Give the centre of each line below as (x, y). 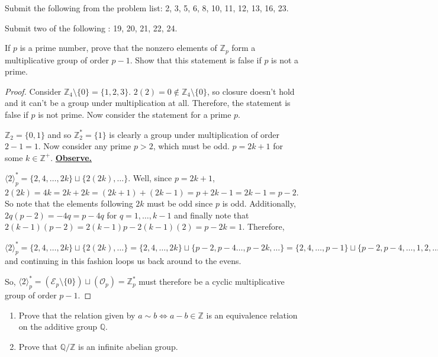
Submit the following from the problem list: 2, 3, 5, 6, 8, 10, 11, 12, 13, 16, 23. (147, 8)
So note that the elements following (69, 203)
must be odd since (180, 203)
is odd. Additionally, (259, 203)
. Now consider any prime (85, 146)
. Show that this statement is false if (196, 59)
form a (244, 48)
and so (59, 134)
